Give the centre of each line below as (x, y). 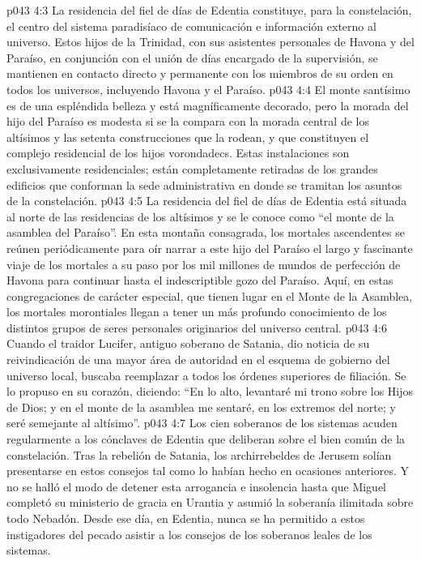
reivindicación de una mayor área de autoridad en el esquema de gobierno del (198, 360)
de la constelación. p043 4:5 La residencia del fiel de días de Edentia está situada (207, 201)
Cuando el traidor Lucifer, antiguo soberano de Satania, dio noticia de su (188, 343)
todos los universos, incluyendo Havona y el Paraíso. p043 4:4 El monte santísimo (208, 89)
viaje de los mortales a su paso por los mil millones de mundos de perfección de (204, 264)
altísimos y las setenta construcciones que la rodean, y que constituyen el (188, 137)
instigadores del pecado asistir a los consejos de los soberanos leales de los (189, 534)
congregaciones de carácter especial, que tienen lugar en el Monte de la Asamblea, (210, 295)
